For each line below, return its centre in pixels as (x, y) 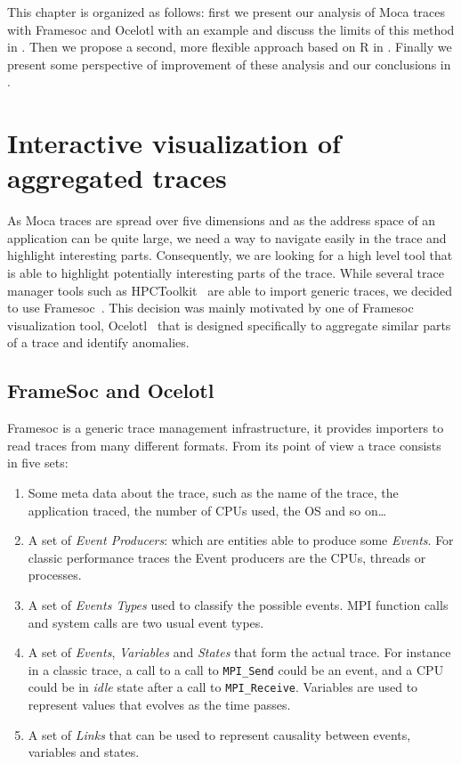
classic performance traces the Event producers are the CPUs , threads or (227, 557)
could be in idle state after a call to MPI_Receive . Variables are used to (223, 687)
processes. (55, 575)
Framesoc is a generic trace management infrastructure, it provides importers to (226, 428)
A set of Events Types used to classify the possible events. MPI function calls (238, 604)
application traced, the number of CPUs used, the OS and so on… (207, 510)
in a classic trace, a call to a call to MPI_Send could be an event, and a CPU (236, 669)
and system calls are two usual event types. (146, 622)
